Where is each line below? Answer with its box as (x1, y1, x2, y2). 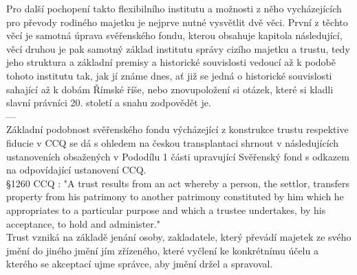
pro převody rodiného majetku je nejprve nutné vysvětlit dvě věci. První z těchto (6, 14, 348, 29)
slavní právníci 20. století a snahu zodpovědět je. (6, 95, 211, 110)
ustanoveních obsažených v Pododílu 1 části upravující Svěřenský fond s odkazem (6, 149, 349, 163)
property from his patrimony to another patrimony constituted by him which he (6, 189, 344, 204)
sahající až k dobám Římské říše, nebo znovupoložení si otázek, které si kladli (6, 82, 334, 96)
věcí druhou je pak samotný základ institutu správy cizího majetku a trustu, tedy (6, 41, 350, 56)
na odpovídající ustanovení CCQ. (6, 163, 147, 177)
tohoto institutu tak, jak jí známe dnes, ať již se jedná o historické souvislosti (6, 68, 332, 82)
